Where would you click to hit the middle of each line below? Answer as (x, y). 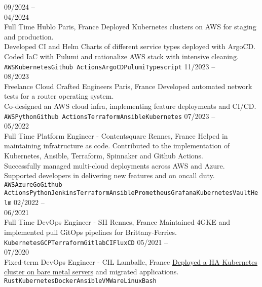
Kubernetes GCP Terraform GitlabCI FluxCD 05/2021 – (86, 242)
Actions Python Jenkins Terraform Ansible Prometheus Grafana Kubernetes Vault (127, 193)
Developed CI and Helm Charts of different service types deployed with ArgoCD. (130, 46)
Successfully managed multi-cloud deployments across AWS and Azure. (115, 165)
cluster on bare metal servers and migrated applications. (91, 272)
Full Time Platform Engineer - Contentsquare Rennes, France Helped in (116, 135)
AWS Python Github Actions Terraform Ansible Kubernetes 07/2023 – (110, 116)
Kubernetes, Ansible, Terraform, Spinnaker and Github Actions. (104, 156)
